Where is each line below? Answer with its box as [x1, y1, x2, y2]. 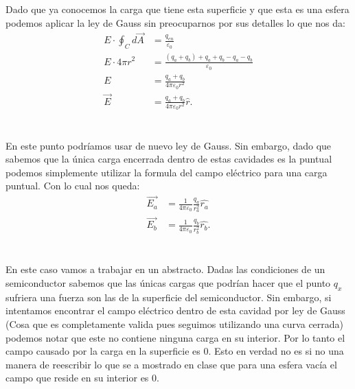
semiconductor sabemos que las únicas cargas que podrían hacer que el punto [5, 276, 331, 290]
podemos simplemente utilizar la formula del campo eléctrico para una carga [5, 165, 328, 179]
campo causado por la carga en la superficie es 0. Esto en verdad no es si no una [5, 344, 344, 358]
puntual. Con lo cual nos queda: [5, 178, 140, 193]
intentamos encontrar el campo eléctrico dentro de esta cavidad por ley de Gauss [5, 303, 345, 318]
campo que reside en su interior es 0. [5, 370, 159, 385]
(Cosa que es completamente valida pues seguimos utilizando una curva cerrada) [5, 317, 344, 331]
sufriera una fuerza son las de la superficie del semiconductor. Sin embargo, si [5, 290, 332, 304]
